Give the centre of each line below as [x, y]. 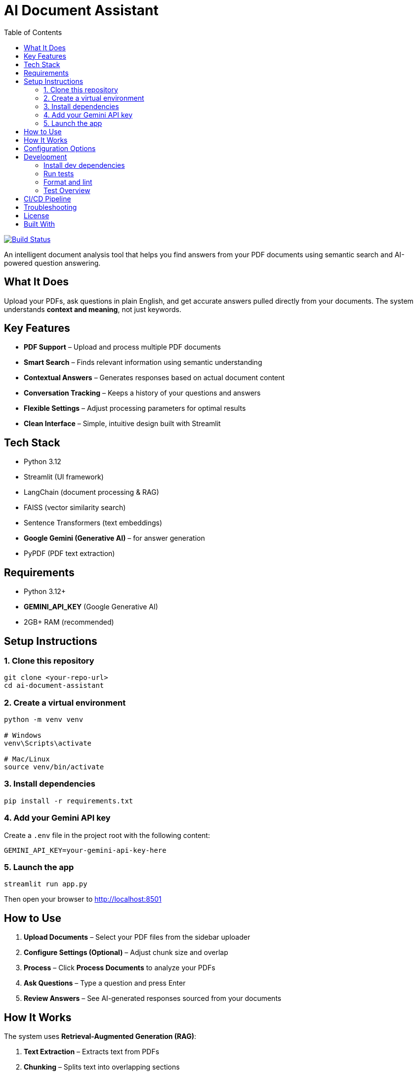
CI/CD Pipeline [47, 199]
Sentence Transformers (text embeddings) [93, 523]
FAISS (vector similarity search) [75, 508]
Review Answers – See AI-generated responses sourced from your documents [153, 998]
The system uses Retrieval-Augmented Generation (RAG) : [100, 1036]
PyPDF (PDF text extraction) [69, 554]
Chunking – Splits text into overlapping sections [102, 1067]
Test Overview [67, 190]
